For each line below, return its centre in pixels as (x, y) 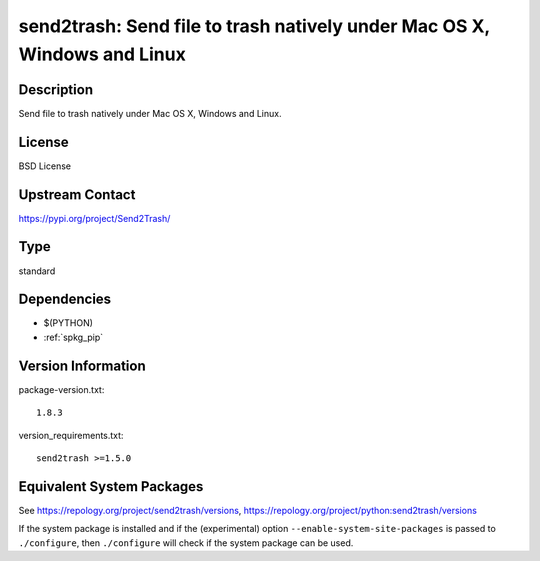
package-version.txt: (61, 389)
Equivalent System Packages (111, 486)
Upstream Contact (77, 194)
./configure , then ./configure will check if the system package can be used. (186, 542)
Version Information (82, 365)
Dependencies (65, 299)
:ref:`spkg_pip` (73, 337)
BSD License (45, 166)
